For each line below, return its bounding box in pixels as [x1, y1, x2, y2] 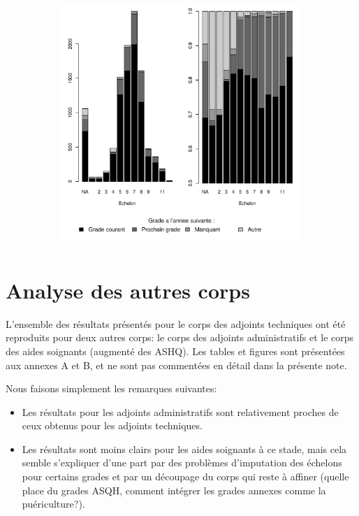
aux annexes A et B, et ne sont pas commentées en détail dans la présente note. [6, 357, 347, 372]
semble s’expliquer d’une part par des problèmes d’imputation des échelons [22, 455, 342, 470]
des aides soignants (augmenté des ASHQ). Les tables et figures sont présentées [6, 343, 345, 358]
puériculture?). [22, 496, 85, 511]
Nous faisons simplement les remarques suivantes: [6, 381, 217, 396]
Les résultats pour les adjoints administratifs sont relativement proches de [22, 404, 339, 419]
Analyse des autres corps [6, 275, 250, 304]
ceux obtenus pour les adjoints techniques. [22, 418, 203, 433]
